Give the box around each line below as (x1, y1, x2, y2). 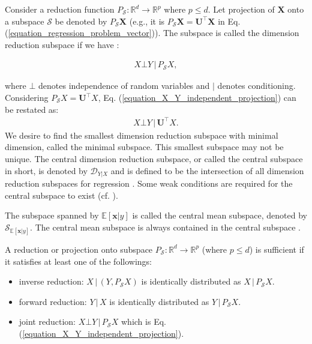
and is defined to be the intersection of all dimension (110, 164, 304, 177)
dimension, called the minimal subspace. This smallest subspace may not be (5, 140, 284, 153)
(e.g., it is (129, 14, 165, 27)
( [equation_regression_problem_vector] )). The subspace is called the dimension (5, 26, 299, 39)
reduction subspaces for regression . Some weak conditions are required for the (5, 177, 293, 189)
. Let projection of (208, 3, 275, 15)
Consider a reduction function (5, 3, 115, 15)
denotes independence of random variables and (38, 79, 210, 92)
